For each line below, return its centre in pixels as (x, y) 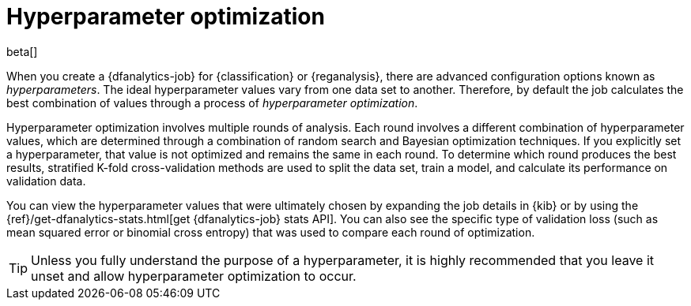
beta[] (22, 51)
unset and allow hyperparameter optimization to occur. (194, 276)
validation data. (46, 181)
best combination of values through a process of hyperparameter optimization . (212, 103)
